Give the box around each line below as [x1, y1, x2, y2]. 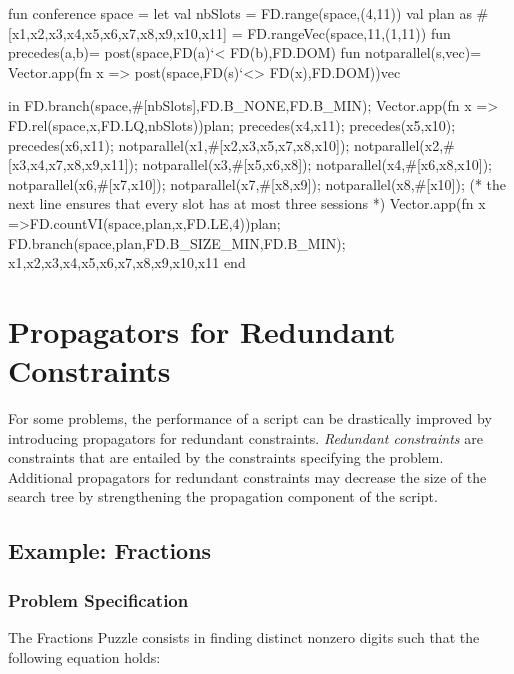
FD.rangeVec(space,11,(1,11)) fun [247, 22, 451, 43]
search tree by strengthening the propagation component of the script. [8, 486, 438, 507]
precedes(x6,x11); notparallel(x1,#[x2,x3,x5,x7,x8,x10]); [8, 134, 350, 155]
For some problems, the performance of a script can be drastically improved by [8, 408, 492, 429]
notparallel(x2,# [353, 134, 455, 155]
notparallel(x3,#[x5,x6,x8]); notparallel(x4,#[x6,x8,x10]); [142, 154, 492, 175]
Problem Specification [8, 587, 189, 612]
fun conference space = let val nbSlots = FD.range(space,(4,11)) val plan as [8, 3, 472, 23]
